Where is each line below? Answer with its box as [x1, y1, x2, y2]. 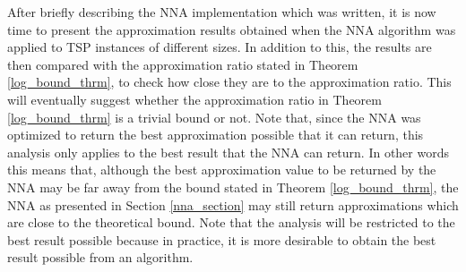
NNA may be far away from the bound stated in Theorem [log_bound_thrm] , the [7, 177, 459, 196]
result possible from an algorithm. [7, 248, 194, 267]
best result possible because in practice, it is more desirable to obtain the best [7, 230, 436, 249]
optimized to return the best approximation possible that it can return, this [7, 125, 424, 144]
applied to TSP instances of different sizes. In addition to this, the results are [7, 38, 432, 56]
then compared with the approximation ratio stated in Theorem [7, 55, 358, 73]
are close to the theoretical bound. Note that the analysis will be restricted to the [7, 213, 455, 232]
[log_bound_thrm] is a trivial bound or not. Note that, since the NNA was [7, 107, 421, 126]
